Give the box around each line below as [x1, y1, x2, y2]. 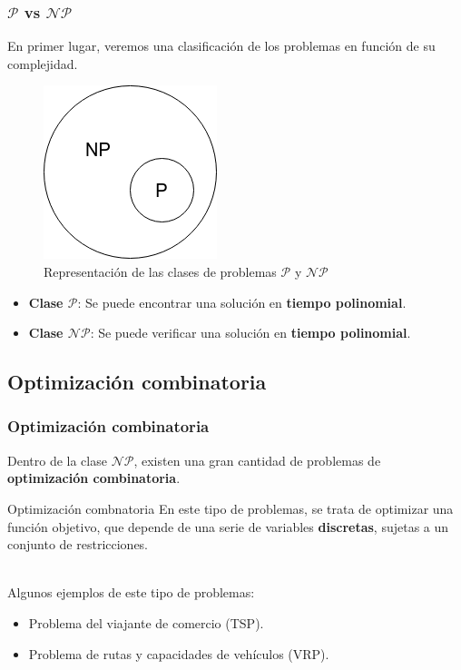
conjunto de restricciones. [7, 535, 149, 554]
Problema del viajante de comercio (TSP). [28, 613, 264, 632]
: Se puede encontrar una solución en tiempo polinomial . [77, 292, 407, 311]
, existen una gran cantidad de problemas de [133, 450, 381, 469]
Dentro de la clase [7, 450, 107, 469]
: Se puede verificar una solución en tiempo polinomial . [90, 323, 411, 342]
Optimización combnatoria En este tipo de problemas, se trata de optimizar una [7, 498, 454, 517]
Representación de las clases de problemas [44, 262, 277, 281]
